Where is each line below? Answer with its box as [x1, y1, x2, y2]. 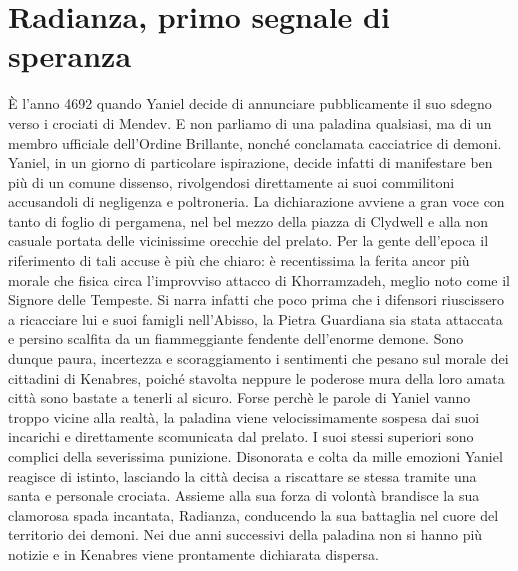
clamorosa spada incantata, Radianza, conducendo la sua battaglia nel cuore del [8, 504, 499, 525]
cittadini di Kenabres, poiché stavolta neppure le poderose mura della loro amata [8, 367, 505, 388]
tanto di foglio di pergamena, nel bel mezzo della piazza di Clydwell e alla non [8, 210, 488, 231]
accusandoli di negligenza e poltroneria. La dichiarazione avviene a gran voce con [8, 191, 505, 212]
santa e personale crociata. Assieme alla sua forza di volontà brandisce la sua [8, 485, 480, 506]
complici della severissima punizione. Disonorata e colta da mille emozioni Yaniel [8, 446, 503, 466]
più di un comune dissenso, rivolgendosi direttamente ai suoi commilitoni [8, 171, 455, 192]
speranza [8, 35, 132, 76]
